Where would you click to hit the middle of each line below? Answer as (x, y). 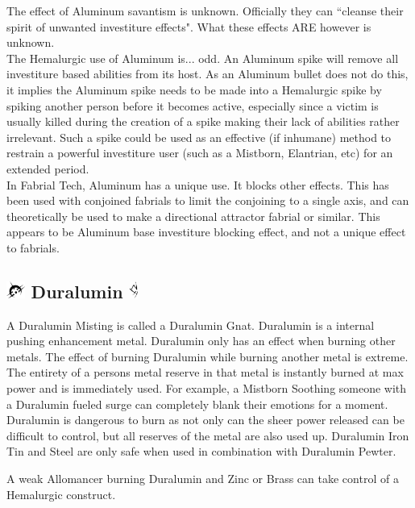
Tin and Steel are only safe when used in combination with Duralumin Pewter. (201, 451)
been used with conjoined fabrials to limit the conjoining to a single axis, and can (208, 200)
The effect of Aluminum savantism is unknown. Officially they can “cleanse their (205, 10)
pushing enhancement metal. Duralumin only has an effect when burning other (201, 341)
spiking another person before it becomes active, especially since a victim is (193, 105)
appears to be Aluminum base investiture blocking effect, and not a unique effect (206, 232)
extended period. (48, 168)
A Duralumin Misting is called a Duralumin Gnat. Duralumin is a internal (191, 325)
